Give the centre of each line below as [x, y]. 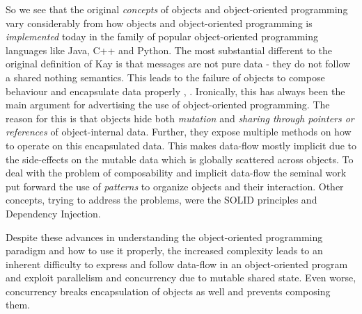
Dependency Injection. [53, 213]
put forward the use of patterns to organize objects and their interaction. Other [175, 186]
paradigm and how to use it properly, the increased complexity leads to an [164, 250]
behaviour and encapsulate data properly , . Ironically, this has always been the [175, 91]
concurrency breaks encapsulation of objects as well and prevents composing [168, 291]
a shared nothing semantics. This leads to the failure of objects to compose [165, 77]
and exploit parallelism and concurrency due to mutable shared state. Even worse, [181, 278]
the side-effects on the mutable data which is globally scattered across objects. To [180, 159]
